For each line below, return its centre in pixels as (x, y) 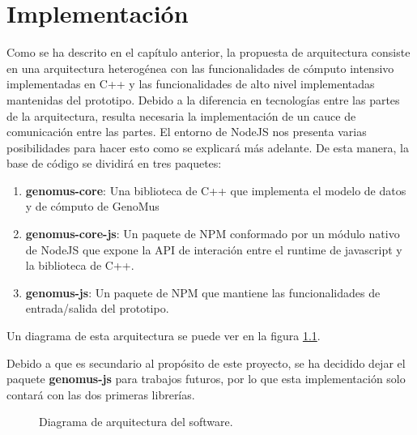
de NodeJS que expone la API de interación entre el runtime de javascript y (214, 249)
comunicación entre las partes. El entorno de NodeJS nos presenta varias (187, 132)
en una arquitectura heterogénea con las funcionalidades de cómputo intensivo (200, 68)
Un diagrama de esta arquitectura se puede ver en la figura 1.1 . (164, 336)
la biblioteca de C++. (80, 265)
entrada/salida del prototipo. (97, 308)
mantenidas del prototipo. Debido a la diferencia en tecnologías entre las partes (203, 99)
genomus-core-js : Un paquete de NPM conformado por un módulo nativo (213, 234)
